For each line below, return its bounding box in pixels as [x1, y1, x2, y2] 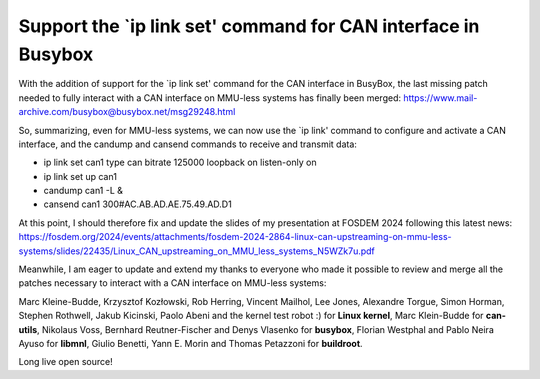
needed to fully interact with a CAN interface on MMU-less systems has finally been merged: [18, 91, 402, 104]
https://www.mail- [403, 91, 478, 104]
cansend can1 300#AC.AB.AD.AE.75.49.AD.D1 [43, 198, 232, 210]
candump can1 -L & [43, 185, 124, 197]
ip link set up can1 [43, 170, 117, 182]
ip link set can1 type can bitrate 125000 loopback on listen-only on [43, 156, 317, 169]
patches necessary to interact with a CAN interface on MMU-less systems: [18, 277, 327, 289]
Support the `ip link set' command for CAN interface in [18, 15, 480, 37]
